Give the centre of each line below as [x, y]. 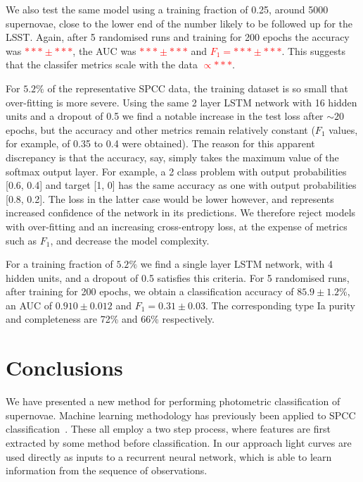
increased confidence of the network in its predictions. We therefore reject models [181, 212]
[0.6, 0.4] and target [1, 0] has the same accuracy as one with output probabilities [181, 185]
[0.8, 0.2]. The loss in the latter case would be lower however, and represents [170, 198]
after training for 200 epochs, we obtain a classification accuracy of [150, 291]
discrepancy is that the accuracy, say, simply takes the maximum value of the [172, 157]
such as [21, 240]
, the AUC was [104, 50]
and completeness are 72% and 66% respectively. [110, 319]
